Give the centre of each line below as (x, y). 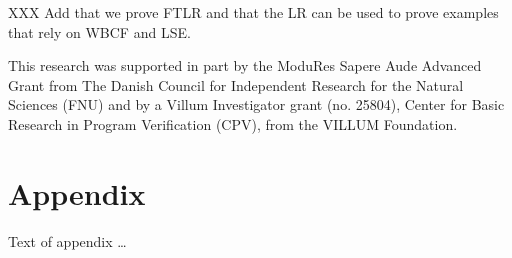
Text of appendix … (67, 240)
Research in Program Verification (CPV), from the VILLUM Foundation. (233, 123)
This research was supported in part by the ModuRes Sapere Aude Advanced (245, 65)
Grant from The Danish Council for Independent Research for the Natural (236, 84)
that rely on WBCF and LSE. (99, 31)
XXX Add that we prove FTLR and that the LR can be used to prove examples (253, 12)
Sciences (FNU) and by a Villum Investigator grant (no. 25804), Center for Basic (256, 104)
